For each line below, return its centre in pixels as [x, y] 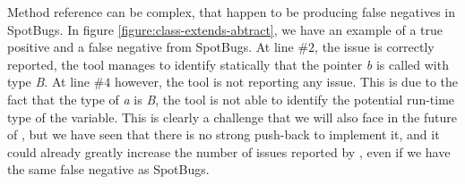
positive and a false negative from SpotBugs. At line [151, 47]
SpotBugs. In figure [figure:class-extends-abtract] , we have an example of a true [225, 29]
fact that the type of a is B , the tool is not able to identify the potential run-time [231, 99]
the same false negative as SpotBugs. [108, 169]
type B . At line [48, 82]
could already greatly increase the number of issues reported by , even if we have [229, 151]
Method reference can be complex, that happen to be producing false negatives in [232, 12]
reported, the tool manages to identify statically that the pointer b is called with [228, 64]
